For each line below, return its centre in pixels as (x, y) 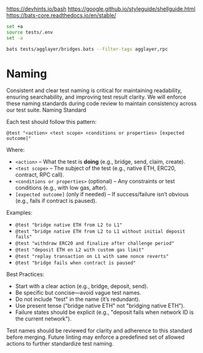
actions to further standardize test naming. (60, 344)
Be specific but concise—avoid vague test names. (78, 293)
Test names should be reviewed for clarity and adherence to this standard (99, 331)
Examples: (19, 213)
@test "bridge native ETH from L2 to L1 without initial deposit (100, 232)
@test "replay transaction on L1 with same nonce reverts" (92, 257)
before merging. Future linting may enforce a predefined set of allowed (95, 337)
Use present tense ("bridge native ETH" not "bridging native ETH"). (100, 306)
